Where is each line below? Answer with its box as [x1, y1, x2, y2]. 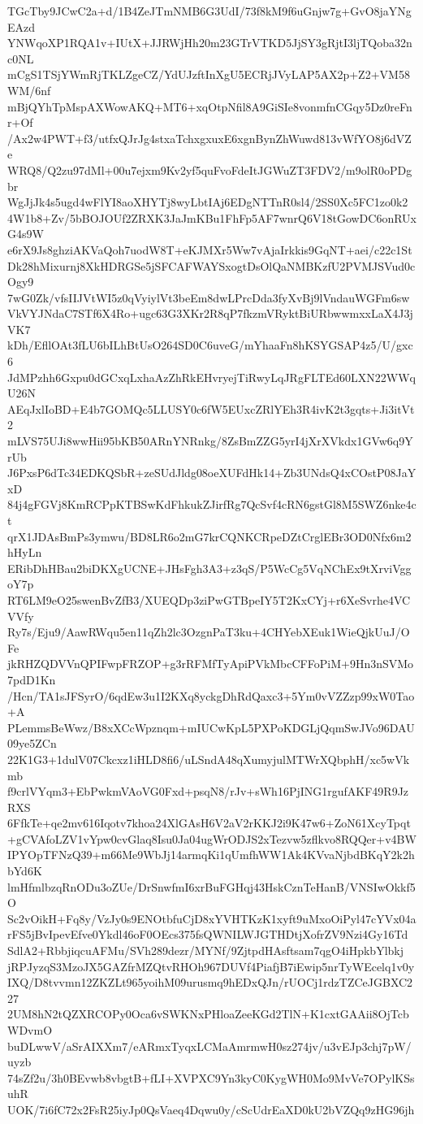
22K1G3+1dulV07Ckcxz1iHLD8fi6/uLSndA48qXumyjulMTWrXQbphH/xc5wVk [7, 750, 410, 767]
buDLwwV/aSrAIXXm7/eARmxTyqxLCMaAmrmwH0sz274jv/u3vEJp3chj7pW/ [7, 1037, 412, 1054]
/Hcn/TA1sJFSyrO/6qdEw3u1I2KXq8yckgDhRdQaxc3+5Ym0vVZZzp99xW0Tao [7, 687, 415, 704]
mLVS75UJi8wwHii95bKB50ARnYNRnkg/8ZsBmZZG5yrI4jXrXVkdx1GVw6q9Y [7, 432, 413, 449]
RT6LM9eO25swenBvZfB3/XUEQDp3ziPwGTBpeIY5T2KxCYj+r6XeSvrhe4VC [7, 591, 411, 608]
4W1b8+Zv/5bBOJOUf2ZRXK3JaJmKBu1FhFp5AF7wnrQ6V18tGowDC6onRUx [7, 209, 417, 226]
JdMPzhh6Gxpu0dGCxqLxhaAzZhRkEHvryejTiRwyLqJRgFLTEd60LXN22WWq [7, 368, 416, 385]
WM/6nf [7, 81, 51, 98]
